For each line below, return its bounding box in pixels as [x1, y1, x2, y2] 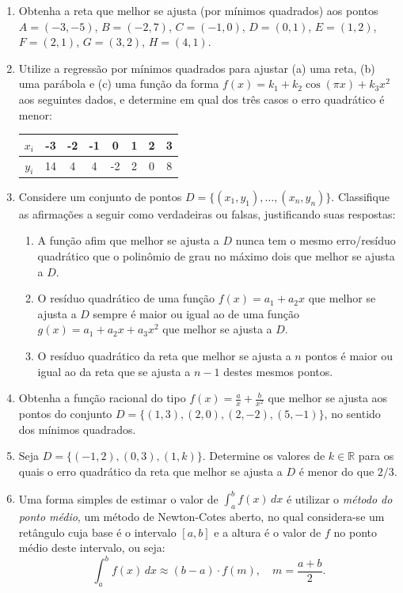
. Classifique [331, 188, 390, 204]
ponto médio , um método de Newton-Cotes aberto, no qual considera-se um [18, 507, 385, 524]
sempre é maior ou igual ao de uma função [93, 305, 299, 321]
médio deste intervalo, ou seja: [18, 539, 165, 556]
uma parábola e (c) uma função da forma [18, 75, 219, 92]
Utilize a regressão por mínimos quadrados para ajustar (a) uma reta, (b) [18, 59, 375, 76]
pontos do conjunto [18, 405, 112, 422]
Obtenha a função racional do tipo [18, 390, 186, 406]
